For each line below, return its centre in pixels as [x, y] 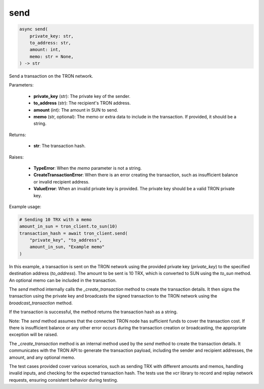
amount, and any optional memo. [42, 357]
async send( [34, 29]
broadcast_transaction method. [41, 303]
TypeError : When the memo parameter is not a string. [88, 168]
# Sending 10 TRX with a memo [55, 219]
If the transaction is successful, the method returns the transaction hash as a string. [93, 312]
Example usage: [25, 206]
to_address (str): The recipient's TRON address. [82, 103]
